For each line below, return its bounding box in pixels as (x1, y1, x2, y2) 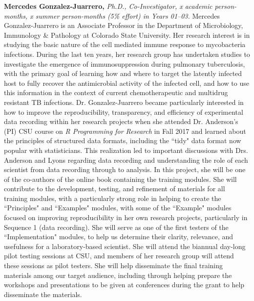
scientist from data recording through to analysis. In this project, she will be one (4, 164, 246, 175)
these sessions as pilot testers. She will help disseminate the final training (4, 260, 223, 271)
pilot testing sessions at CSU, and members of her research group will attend (4, 251, 234, 261)
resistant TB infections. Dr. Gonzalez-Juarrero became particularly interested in (4, 97, 244, 107)
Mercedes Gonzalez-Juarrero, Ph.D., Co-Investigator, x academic (4, 1, 212, 11)
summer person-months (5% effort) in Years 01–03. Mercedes (35, 10, 220, 21)
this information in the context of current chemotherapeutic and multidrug (4, 87, 228, 98)
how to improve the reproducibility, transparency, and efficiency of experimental (4, 106, 243, 117)
